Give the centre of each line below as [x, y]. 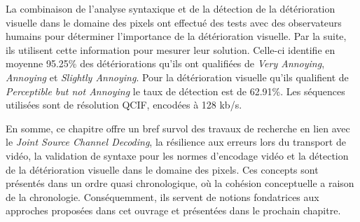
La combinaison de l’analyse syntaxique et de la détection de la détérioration [171, 8]
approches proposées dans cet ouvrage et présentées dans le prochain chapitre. [173, 210]
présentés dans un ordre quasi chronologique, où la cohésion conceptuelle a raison [180, 183]
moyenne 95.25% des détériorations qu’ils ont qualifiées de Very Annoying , [165, 63]
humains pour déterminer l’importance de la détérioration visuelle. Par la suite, [176, 36]
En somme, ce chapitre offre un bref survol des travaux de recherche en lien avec [178, 128]
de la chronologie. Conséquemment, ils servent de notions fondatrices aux [162, 196]
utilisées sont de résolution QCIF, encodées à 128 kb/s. [124, 105]
